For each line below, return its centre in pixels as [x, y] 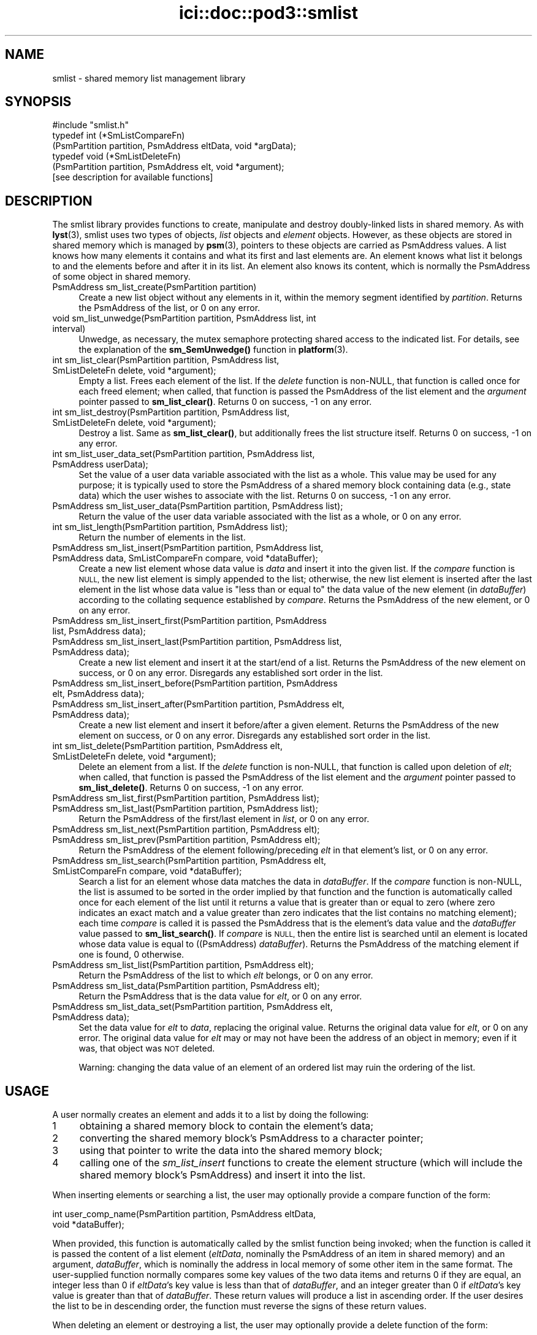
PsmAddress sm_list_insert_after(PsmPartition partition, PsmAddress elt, [198, 704]
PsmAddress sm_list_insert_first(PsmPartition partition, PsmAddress [189, 621]
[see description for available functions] [133, 177]
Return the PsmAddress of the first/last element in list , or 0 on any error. [224, 819]
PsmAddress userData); [100, 464]
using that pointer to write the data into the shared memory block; [231, 1151]
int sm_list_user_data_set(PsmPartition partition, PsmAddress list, [184, 454]
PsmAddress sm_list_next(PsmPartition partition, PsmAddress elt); [186, 829]
